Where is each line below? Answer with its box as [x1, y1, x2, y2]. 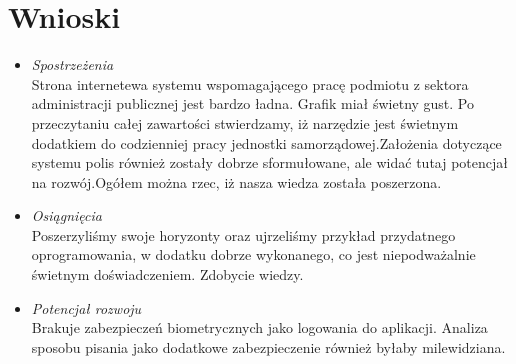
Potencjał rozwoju [31, 297, 142, 318]
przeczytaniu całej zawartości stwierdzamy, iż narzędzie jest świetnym [31, 112, 459, 133]
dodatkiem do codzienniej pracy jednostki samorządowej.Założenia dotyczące [31, 132, 502, 153]
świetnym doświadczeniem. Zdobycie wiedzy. [31, 264, 304, 285]
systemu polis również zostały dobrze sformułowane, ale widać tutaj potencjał [31, 152, 508, 173]
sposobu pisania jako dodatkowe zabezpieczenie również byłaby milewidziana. [31, 336, 506, 357]
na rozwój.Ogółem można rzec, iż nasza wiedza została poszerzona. [31, 171, 442, 192]
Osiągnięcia [31, 205, 102, 226]
